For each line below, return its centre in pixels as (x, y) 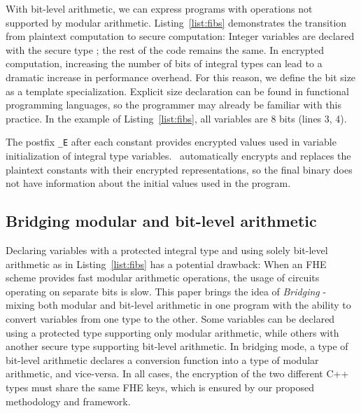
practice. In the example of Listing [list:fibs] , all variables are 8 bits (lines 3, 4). (176, 118)
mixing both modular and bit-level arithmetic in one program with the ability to (178, 305)
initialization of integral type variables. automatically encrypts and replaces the (178, 155)
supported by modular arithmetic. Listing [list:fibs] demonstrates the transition (176, 22)
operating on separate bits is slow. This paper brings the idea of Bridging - (166, 291)
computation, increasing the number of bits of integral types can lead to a (164, 63)
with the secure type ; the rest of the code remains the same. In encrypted (165, 49)
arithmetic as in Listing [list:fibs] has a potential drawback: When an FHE (166, 264)
